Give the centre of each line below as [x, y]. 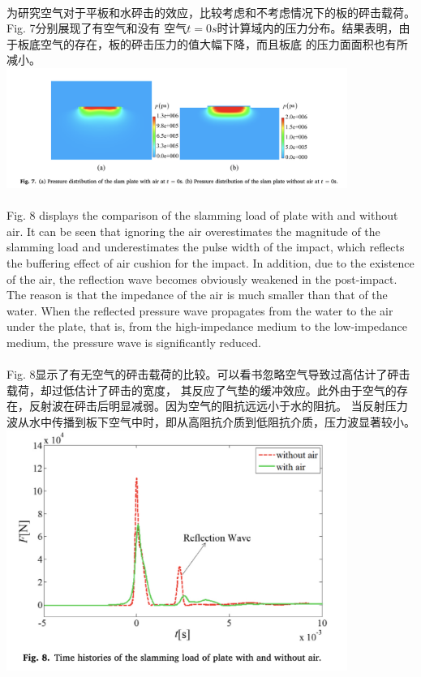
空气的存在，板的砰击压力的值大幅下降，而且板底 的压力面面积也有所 [224, 43]
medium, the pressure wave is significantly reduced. [134, 342]
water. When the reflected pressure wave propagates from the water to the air [200, 310]
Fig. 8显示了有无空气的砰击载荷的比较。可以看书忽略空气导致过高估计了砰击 [208, 374]
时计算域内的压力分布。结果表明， [308, 28]
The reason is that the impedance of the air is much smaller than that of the [197, 295]
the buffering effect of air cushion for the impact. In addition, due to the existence [210, 263]
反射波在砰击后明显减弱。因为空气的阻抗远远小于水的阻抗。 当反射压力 [218, 406]
